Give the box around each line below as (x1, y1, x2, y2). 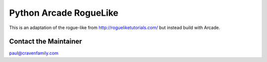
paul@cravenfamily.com (9, 50, 59, 56)
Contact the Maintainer (9, 37, 83, 46)
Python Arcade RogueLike (9, 7, 119, 18)
